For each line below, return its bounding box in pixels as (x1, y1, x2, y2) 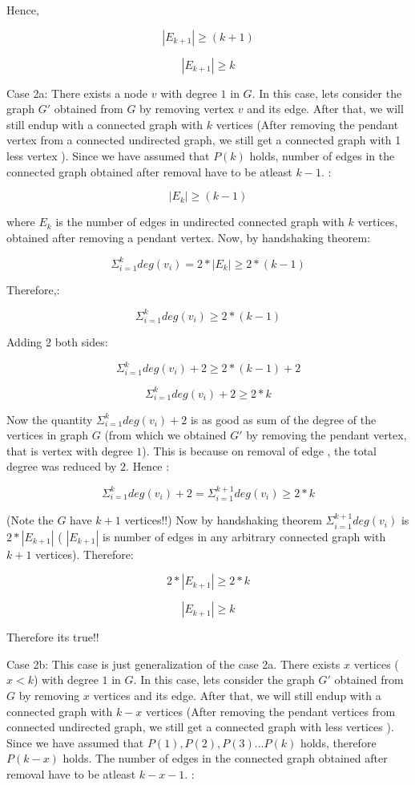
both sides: (54, 333, 108, 350)
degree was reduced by (6, 458, 117, 475)
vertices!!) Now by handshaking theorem (124, 512, 322, 528)
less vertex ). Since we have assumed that (6, 147, 210, 164)
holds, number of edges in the (249, 147, 395, 164)
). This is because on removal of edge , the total (142, 442, 377, 459)
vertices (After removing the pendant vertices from (146, 702, 396, 719)
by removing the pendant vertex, (246, 427, 407, 443)
